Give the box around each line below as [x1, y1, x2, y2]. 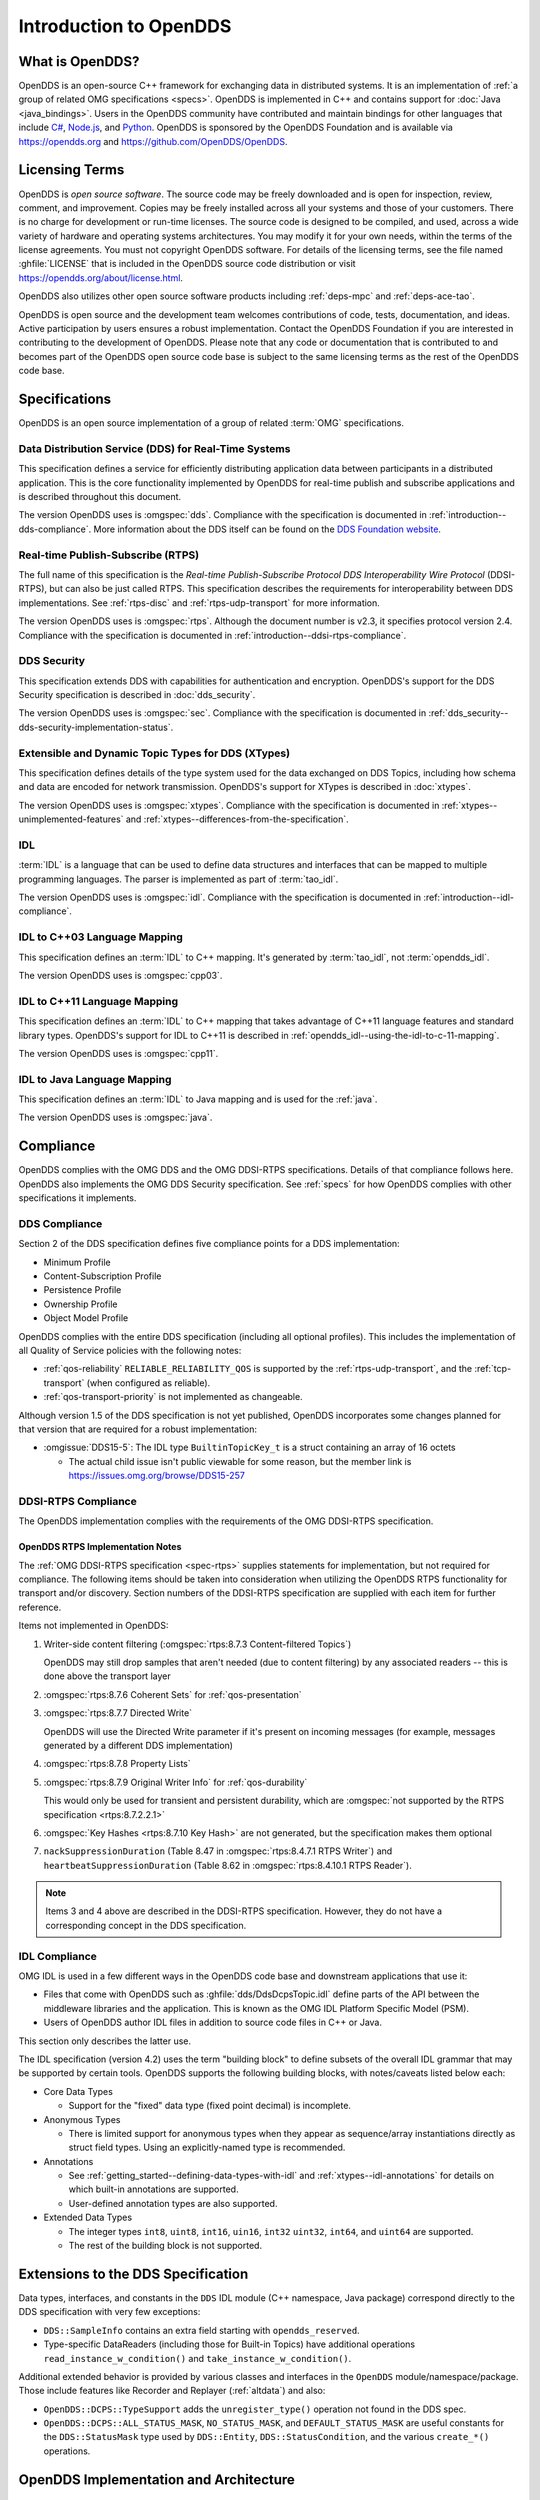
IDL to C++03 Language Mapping [18, 930, 184, 944]
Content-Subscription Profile [43, 1270, 162, 1282]
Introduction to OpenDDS [18, 15, 232, 37]
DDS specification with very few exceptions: [18, 2306, 201, 2318]
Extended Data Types [43, 2211, 133, 2224]
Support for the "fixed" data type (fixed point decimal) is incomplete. [68, 2100, 352, 2112]
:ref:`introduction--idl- [423, 891, 515, 904]
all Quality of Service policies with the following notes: [18, 1345, 242, 1357]
